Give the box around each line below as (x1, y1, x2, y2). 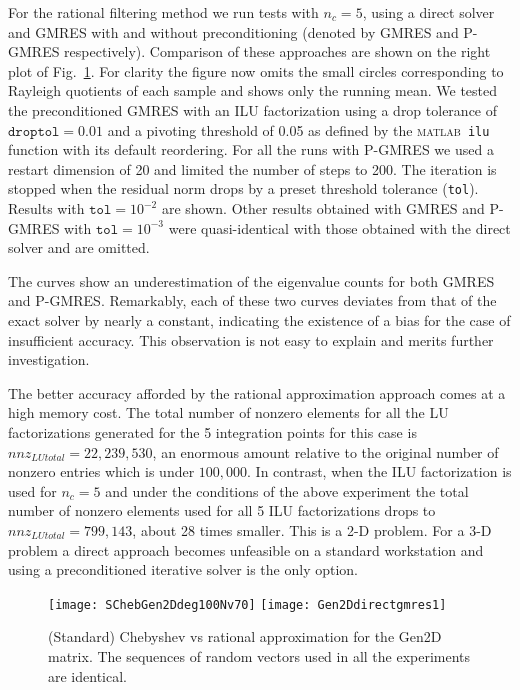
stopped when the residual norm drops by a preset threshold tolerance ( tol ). (8, 178, 479, 199)
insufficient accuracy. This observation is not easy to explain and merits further (8, 329, 494, 350)
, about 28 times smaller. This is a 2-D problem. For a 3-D (132, 519, 492, 540)
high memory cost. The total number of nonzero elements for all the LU (8, 402, 449, 423)
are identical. (48, 665, 127, 686)
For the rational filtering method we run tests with (8, 2, 319, 22)
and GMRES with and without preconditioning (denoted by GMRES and (8, 21, 459, 42)
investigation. (8, 349, 90, 370)
